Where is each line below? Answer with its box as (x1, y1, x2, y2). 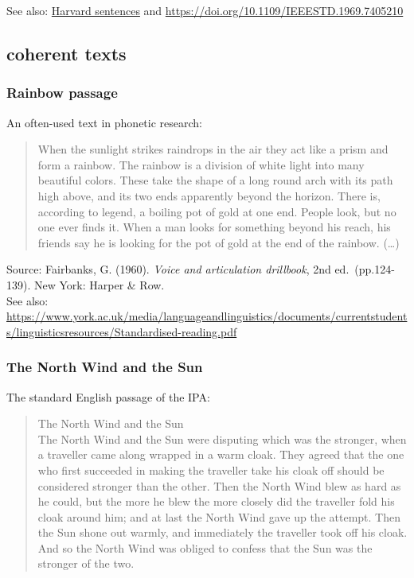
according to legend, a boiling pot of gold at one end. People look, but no (37, 203, 396, 219)
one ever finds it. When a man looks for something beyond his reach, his (37, 219, 391, 235)
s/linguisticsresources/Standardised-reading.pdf (6, 323, 237, 339)
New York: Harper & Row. (33, 276, 165, 293)
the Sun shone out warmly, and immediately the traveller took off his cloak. (37, 524, 408, 541)
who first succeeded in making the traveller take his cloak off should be (37, 461, 385, 478)
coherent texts (6, 41, 127, 65)
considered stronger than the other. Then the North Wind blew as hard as (37, 477, 401, 494)
